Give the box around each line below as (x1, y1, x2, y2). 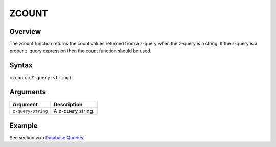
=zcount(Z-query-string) (9, 75, 72, 81)
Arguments (9, 88, 47, 96)
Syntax (9, 61, 33, 70)
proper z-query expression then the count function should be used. (9, 47, 152, 54)
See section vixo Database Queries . (9, 134, 85, 140)
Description (53, 101, 83, 108)
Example (9, 121, 38, 130)
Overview (9, 27, 41, 36)
